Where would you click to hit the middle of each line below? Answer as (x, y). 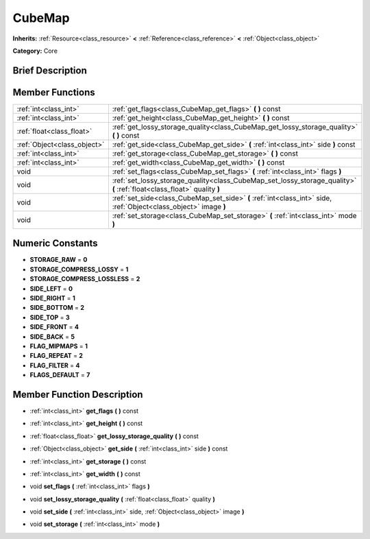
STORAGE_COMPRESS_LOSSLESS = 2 (85, 279)
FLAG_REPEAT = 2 (57, 356)
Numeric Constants (56, 243)
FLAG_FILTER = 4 (55, 365)
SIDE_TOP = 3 (50, 317)
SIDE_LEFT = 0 (51, 289)
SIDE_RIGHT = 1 (52, 298)
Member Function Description (78, 394)
